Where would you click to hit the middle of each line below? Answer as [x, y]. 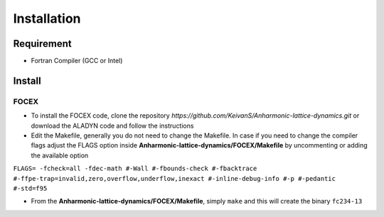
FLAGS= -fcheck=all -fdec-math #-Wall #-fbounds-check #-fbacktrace [135, 169]
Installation [47, 18]
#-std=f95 [30, 188]
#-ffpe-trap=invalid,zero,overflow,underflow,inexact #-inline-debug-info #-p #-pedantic [174, 178]
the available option [60, 155]
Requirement [43, 44]
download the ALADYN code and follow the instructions [112, 126]
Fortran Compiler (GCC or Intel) [77, 61]
